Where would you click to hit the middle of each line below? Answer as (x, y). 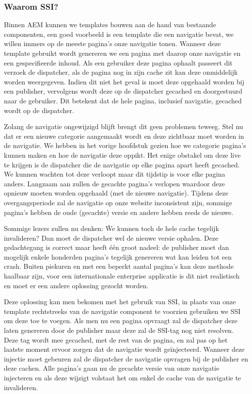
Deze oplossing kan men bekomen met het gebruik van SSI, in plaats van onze (120, 302)
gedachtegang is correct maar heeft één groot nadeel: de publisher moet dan (117, 247)
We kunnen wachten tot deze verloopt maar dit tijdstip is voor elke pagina (115, 174)
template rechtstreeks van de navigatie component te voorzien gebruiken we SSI (122, 311)
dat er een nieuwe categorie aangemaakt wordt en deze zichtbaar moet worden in (124, 136)
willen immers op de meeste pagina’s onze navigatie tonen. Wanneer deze (112, 43)
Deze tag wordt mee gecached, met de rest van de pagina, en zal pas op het (116, 339)
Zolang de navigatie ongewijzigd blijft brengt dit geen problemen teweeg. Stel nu (124, 126)
